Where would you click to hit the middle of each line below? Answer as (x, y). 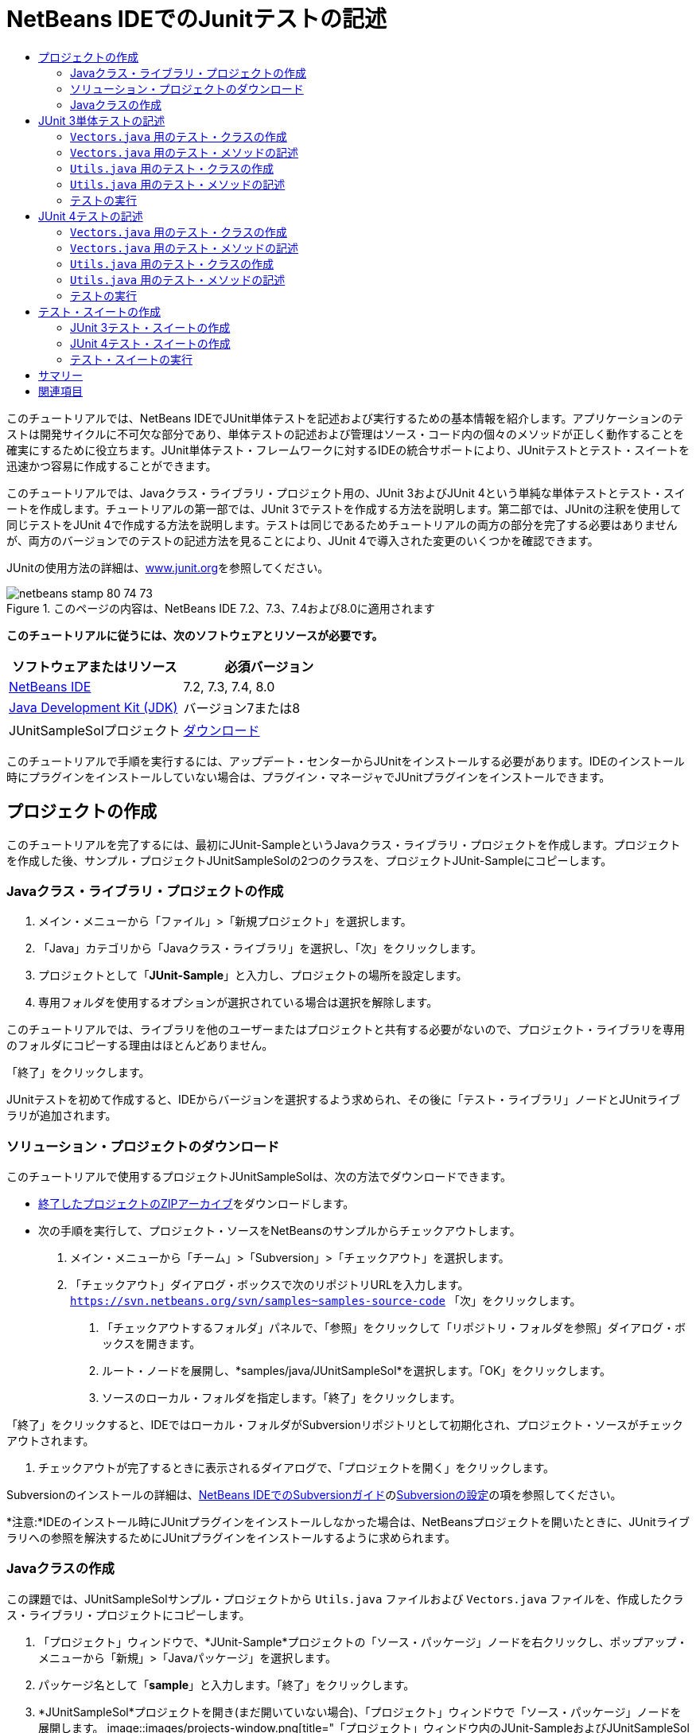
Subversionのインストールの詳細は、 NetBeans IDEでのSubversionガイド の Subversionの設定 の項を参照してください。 (314, 1495)
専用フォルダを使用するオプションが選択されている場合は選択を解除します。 (238, 1003)
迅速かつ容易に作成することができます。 (112, 465)
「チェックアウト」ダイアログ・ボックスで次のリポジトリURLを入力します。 (270, 1285)
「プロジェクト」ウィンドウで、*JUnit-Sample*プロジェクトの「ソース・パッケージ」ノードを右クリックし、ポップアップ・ (363, 1641)
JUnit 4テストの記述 (91, 216)
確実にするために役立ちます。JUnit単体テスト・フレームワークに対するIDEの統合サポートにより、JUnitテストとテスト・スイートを (348, 450)
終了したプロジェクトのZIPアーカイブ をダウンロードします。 (196, 1204)
